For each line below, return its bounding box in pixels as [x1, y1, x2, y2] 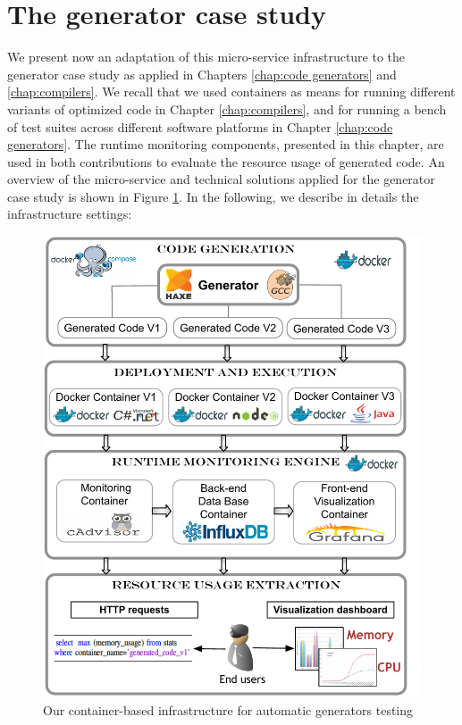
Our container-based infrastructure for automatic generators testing [43, 700, 414, 719]
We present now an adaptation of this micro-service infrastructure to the [7, 47, 406, 66]
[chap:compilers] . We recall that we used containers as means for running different [7, 82, 456, 101]
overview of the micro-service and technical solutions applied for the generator [7, 170, 435, 188]
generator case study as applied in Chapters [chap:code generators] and [7, 64, 397, 83]
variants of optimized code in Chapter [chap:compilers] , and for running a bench [7, 99, 447, 118]
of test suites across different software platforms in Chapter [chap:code [7, 117, 393, 136]
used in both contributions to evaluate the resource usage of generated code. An [7, 152, 445, 171]
